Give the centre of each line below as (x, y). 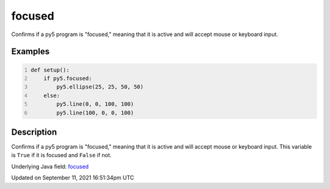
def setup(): (50, 70)
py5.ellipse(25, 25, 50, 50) (100, 87)
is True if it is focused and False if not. (61, 155)
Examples (31, 52)
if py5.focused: (68, 78)
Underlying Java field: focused (50, 166)
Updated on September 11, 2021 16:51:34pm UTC (73, 178)
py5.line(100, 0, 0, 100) (95, 113)
